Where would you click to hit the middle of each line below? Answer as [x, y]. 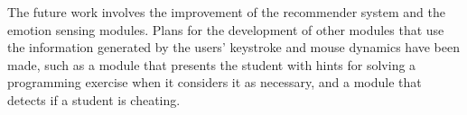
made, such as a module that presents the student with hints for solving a [212, 64]
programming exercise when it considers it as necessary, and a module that [215, 82]
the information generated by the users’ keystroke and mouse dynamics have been [234, 47]
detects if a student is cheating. [94, 99]
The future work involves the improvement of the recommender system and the [226, 12]
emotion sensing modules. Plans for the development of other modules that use [226, 29]
